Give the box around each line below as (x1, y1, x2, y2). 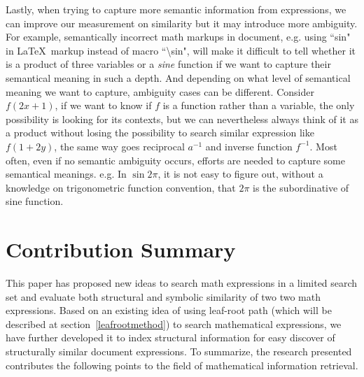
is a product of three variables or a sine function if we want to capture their (6, 57, 331, 71)
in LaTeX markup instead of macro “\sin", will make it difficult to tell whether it (6, 43, 356, 57)
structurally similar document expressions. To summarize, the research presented (6, 344, 352, 358)
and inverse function (205, 138, 293, 153)
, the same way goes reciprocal (54, 138, 185, 153)
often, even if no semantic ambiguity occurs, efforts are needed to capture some (6, 152, 345, 167)
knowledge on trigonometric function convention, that (6, 180, 236, 194)
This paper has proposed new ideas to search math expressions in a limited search (6, 276, 358, 290)
